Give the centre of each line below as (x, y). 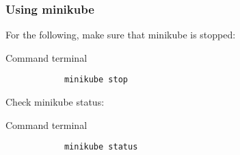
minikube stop (96, 80)
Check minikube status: (55, 102)
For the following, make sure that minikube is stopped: (121, 35)
